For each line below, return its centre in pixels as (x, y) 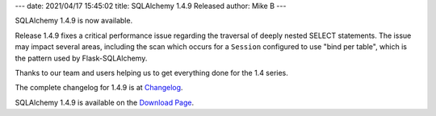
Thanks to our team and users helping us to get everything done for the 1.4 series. (151, 72)
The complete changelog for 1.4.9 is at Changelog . (99, 88)
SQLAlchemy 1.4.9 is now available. (74, 21)
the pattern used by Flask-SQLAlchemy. (81, 58)
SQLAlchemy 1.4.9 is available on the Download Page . (104, 102)
